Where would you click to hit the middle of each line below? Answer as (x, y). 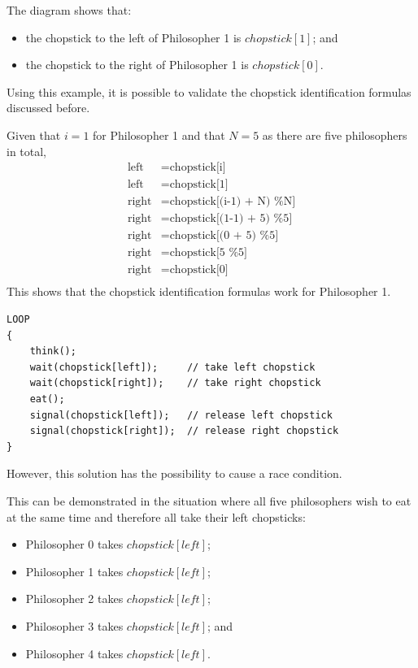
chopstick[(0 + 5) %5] (224, 236)
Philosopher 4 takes (74, 653)
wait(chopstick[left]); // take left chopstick (172, 367)
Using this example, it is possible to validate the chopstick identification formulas (209, 91)
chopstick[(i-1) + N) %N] (233, 202)
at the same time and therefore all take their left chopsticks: (156, 516)
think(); (53, 351)
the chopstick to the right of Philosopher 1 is (137, 65)
